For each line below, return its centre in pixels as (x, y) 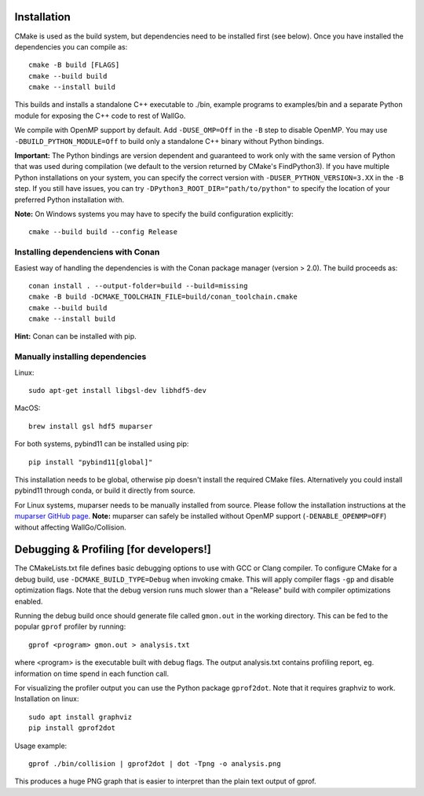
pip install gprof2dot (72, 728)
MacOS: (27, 408)
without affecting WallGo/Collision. (70, 527)
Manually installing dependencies (80, 357)
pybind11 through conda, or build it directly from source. (105, 490)
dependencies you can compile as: (71, 46)
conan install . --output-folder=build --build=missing (138, 286)
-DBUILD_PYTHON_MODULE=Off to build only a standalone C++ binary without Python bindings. (169, 141)
